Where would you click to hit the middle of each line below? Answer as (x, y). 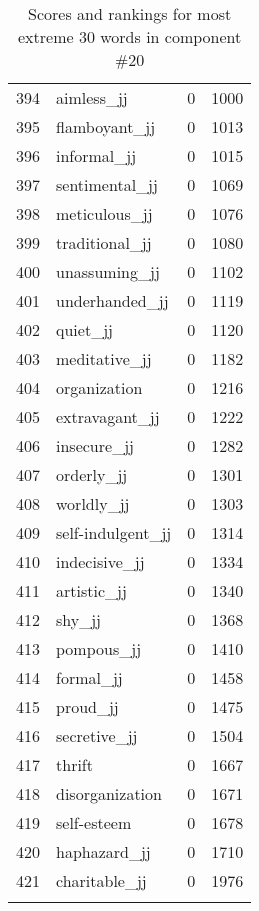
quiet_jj (84, 329)
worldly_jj (93, 503)
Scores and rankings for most (130, 13)
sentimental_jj (107, 184)
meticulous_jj (104, 213)
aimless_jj (92, 97)
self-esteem (94, 822)
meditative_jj (104, 358)
